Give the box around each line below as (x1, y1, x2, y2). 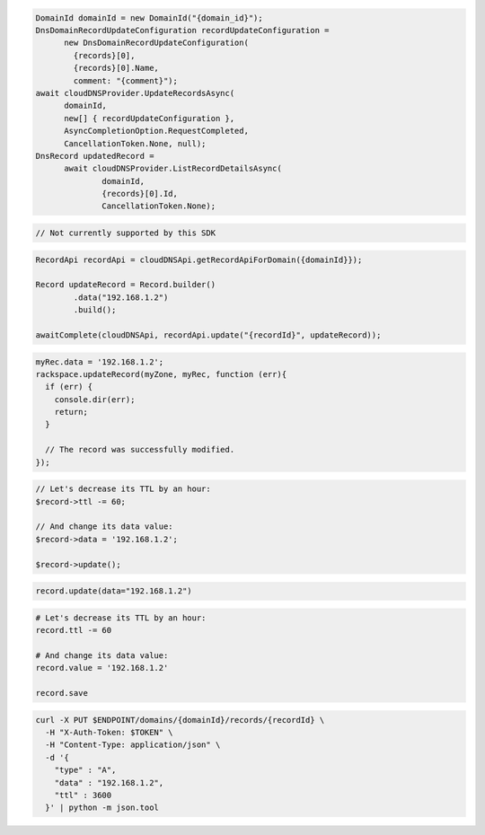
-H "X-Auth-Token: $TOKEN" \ (45, 727, 174, 738)
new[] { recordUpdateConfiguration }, (64, 113, 235, 123)
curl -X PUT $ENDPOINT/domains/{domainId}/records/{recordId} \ (35, 715, 325, 725)
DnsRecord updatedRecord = (35, 151, 154, 161)
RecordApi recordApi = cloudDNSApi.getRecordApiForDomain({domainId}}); (35, 254, 363, 265)
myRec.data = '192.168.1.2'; (35, 356, 164, 367)
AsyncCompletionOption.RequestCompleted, (64, 126, 249, 136)
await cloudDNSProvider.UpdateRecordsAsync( (35, 88, 235, 98)
